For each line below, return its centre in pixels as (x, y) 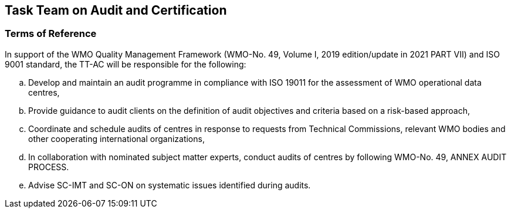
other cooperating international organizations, (116, 138)
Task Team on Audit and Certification (116, 10)
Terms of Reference (51, 34)
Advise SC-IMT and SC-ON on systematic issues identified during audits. (170, 185)
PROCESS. (49, 167)
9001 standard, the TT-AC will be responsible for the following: (126, 64)
